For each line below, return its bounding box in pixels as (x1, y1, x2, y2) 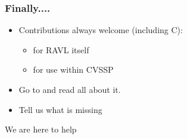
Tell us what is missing (18, 103, 102, 115)
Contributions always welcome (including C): (18, 24, 183, 36)
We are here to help (5, 123, 77, 135)
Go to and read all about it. (18, 83, 121, 95)
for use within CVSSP (33, 63, 114, 76)
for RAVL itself (33, 43, 89, 56)
